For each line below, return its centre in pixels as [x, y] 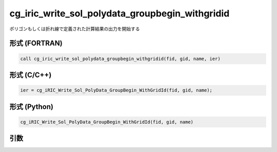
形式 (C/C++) [31, 75]
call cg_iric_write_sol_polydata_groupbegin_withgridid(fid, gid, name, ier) [120, 59]
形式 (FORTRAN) [36, 43]
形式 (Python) [32, 107]
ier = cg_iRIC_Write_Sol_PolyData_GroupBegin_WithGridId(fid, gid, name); [116, 90]
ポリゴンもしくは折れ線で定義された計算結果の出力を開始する [75, 29]
